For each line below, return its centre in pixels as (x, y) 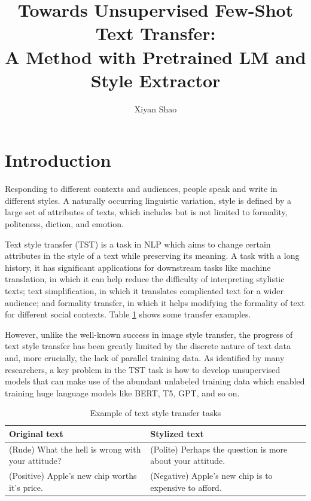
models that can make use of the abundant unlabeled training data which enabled (155, 381)
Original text (36, 433)
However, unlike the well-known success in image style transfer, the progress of (149, 334)
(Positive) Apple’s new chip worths (73, 476)
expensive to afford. (186, 487)
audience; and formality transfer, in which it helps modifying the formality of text (155, 302)
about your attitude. (188, 461)
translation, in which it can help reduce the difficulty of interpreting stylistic (145, 279)
